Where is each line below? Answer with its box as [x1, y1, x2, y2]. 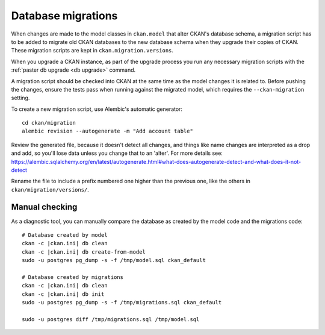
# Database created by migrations [22, 274, 123, 281]
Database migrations [11, 9, 118, 22]
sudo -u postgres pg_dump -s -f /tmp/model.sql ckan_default [22, 257, 206, 264]
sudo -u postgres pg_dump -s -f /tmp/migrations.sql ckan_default [22, 299, 222, 306]
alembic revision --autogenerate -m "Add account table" [22, 128, 194, 135]
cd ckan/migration [22, 119, 76, 127]
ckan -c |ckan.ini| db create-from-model [22, 248, 146, 255]
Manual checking [11, 202, 78, 212]
